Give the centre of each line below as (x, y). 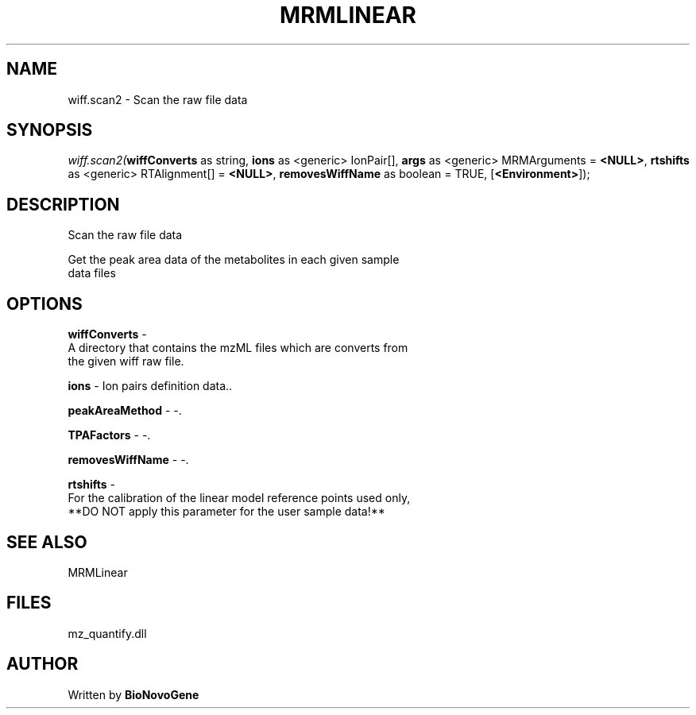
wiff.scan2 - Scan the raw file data (158, 99)
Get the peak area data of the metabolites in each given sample (234, 260)
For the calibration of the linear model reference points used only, (239, 498)
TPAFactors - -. (109, 435)
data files (92, 273)
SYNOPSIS (50, 130)
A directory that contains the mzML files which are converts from (238, 348)
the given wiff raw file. (126, 361)
